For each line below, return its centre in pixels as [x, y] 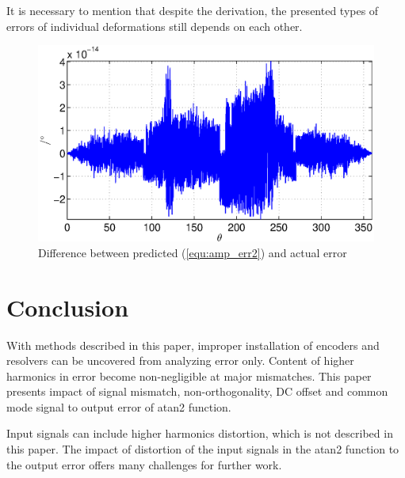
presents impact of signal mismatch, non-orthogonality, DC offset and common [197, 391]
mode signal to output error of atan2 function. [119, 406]
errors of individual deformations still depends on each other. [155, 26]
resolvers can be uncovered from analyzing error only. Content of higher [180, 360]
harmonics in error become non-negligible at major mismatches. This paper [189, 376]
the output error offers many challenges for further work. [144, 464]
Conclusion [68, 307]
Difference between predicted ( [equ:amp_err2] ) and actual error [193, 252]
